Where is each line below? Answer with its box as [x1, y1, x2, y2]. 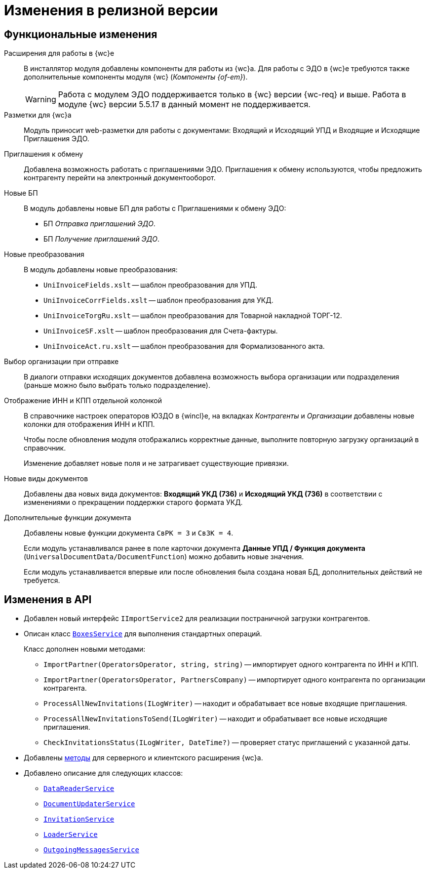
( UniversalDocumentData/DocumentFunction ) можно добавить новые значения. [24, 552, 304, 561]
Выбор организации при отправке [4, 357, 119, 366]
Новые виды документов [4, 474, 88, 483]
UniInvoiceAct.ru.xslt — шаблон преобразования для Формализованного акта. [43, 342, 325, 351]
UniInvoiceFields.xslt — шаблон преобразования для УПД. [43, 281, 257, 290]
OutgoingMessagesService [43, 846, 139, 854]
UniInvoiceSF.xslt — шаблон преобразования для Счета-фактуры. [43, 327, 278, 335]
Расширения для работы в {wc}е [4, 49, 115, 58]
